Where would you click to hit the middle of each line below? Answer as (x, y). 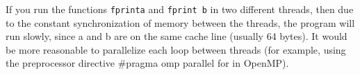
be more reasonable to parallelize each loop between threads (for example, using (176, 49)
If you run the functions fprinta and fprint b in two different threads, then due (180, 9)
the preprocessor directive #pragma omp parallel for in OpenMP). (147, 63)
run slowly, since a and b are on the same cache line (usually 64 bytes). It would (177, 36)
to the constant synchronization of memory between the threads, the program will (180, 22)
